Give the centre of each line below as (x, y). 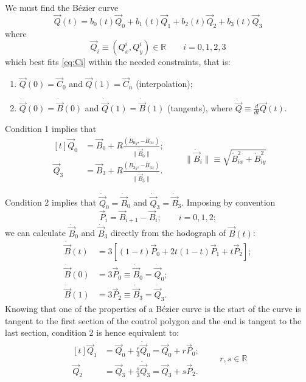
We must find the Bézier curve (62, 7)
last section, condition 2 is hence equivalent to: (92, 332)
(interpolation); (164, 84)
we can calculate (35, 233)
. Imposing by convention (228, 202)
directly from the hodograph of (168, 233)
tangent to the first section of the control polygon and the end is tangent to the (153, 320)
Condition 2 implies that (51, 202)
